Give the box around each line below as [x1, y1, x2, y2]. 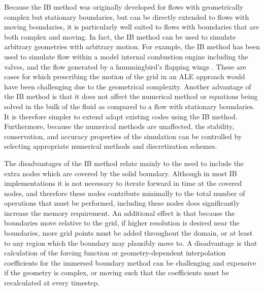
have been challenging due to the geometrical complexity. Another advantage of [4, 81, 251, 91]
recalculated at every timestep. [4, 277, 100, 288]
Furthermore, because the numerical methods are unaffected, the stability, [4, 121, 234, 132]
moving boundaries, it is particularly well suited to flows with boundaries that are [4, 21, 259, 32]
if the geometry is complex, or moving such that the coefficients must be [4, 267, 229, 278]
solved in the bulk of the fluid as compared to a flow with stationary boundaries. [4, 101, 255, 111]
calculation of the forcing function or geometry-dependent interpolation [4, 247, 226, 258]
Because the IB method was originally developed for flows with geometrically [4, 2, 244, 12]
